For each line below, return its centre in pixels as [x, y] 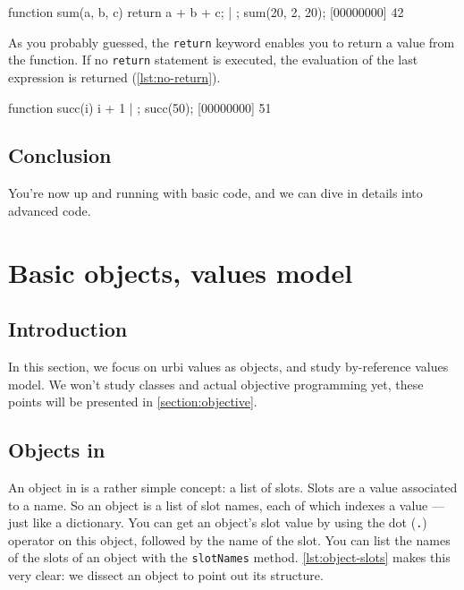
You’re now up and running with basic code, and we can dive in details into [215, 193]
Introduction [68, 329]
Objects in [57, 450]
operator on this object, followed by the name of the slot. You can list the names [229, 539]
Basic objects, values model [181, 272]
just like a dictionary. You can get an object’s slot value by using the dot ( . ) [218, 522]
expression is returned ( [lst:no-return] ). [114, 77]
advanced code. [50, 210]
